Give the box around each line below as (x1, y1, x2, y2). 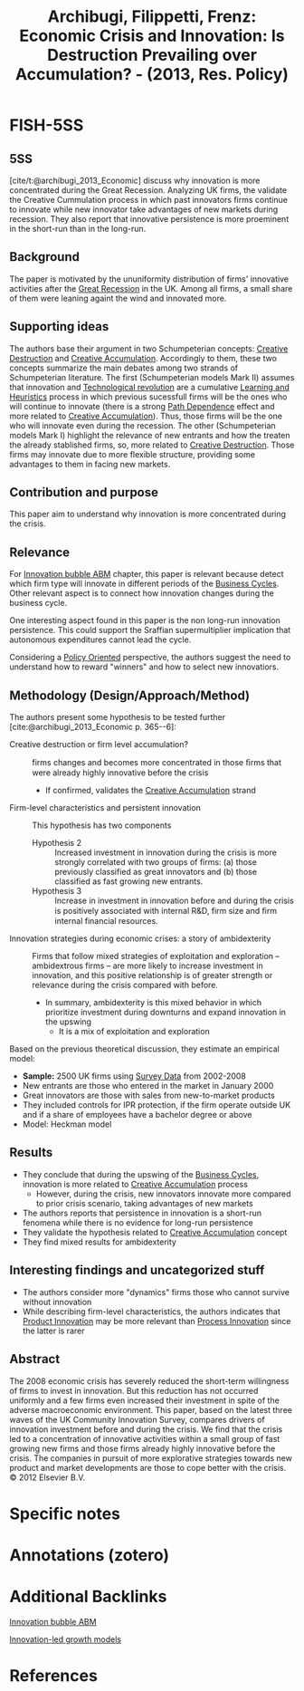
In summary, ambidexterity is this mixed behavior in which (44, 997, 262, 1008)
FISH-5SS (9, 115, 84, 136)
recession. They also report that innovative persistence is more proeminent (9, 214, 290, 224)
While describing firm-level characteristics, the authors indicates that (22, 1306, 280, 1317)
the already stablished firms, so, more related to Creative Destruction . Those (9, 439, 295, 450)
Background (9, 249, 80, 264)
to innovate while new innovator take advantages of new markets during (9, 204, 279, 215)
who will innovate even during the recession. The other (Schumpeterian (9, 419, 276, 431)
